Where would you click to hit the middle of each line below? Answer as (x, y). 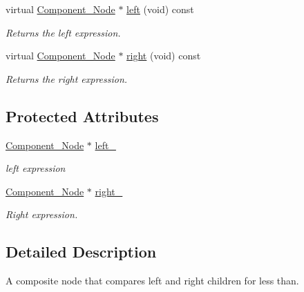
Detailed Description (81, 252)
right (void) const (164, 56)
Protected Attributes (82, 116)
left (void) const (160, 9)
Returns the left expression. (63, 32)
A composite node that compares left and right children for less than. (152, 281)
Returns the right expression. (67, 78)
